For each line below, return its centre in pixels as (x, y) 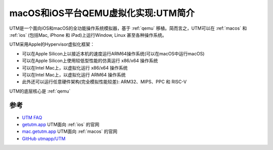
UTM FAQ (32, 117)
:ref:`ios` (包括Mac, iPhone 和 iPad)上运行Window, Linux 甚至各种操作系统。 (88, 35)
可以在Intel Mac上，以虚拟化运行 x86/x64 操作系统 (75, 67)
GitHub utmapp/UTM (44, 138)
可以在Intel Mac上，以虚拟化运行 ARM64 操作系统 (74, 74)
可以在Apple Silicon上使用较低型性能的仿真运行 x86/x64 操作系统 (90, 61)
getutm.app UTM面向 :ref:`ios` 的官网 (61, 124)
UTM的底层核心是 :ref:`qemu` (40, 91)
